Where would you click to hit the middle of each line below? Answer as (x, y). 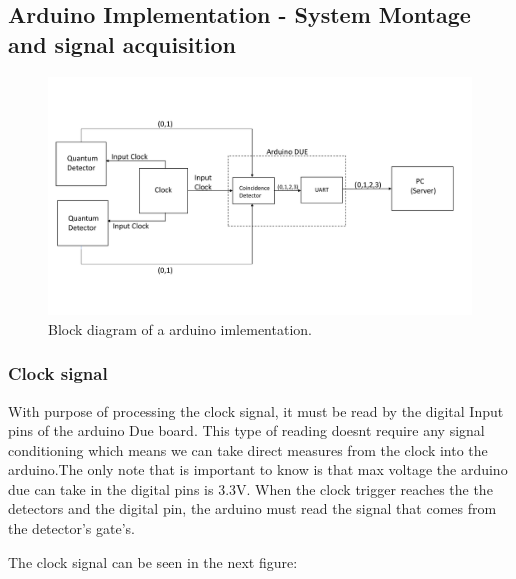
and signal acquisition (122, 43)
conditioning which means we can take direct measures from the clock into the (248, 449)
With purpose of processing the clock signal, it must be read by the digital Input (256, 410)
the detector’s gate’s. (71, 528)
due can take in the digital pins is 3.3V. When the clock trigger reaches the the (250, 488)
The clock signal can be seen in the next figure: (153, 561)
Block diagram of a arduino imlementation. (180, 328)
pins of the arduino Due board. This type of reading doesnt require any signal (246, 430)
